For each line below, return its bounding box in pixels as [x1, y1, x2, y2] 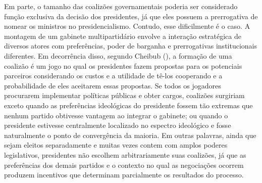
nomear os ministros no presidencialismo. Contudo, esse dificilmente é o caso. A [4, 21, 250, 31]
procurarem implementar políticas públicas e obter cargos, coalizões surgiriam [4, 90, 245, 101]
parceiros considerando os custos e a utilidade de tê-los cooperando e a [4, 70, 223, 81]
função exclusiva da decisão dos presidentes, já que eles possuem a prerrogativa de [4, 11, 258, 21]
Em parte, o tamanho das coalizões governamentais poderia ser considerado [4, 1, 238, 11]
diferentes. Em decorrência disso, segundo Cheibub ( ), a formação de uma [4, 50, 232, 61]
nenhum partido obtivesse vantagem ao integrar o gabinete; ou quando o [4, 110, 228, 120]
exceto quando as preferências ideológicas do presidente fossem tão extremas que [4, 100, 253, 110]
